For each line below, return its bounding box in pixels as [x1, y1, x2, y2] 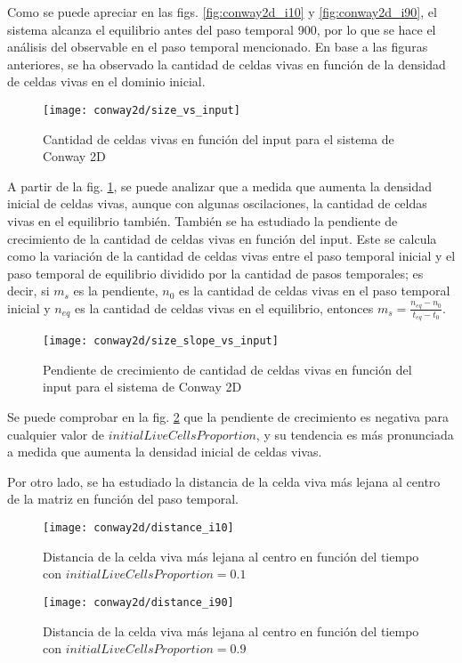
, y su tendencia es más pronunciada [255, 424, 454, 443]
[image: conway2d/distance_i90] [43, 595, 234, 609]
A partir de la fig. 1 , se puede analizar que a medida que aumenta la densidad [7, 176, 433, 195]
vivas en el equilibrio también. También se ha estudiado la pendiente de [7, 212, 398, 230]
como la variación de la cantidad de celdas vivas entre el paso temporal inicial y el [7, 247, 456, 265]
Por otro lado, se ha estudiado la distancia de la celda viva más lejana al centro [7, 472, 441, 490]
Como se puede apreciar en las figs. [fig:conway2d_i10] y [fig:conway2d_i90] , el [7, 3, 437, 20]
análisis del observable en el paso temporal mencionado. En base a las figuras [7, 37, 428, 56]
